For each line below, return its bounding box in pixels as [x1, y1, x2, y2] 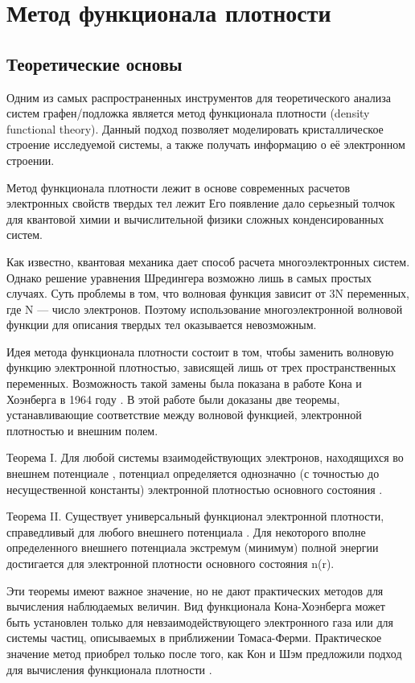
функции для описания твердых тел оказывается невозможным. [6, 316, 317, 333]
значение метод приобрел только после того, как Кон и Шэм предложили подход [6, 644, 402, 661]
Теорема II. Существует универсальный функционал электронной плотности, [6, 508, 384, 525]
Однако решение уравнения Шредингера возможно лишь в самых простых [6, 269, 372, 286]
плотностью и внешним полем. [6, 422, 158, 438]
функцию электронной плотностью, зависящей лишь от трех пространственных [6, 359, 397, 376]
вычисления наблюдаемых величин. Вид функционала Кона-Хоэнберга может [6, 598, 385, 615]
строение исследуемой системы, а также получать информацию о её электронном [6, 136, 405, 153]
